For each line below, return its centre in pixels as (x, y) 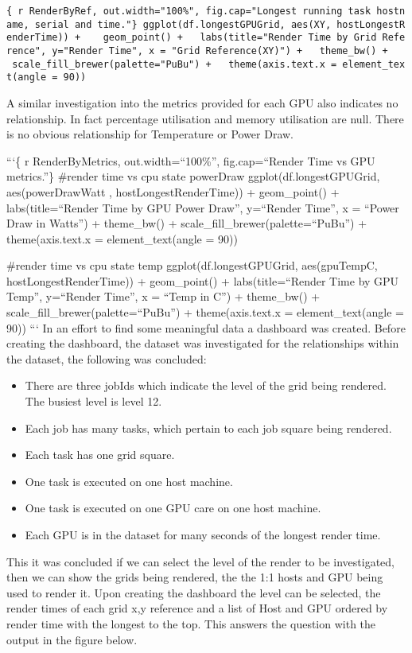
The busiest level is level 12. (93, 401)
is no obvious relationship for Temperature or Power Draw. (150, 134)
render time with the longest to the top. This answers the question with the (191, 623)
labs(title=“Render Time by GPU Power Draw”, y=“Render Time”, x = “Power (203, 207)
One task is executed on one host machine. (129, 481)
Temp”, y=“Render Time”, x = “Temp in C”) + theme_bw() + (163, 296)
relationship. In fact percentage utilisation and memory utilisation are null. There (205, 118)
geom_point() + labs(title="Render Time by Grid (240, 38)
